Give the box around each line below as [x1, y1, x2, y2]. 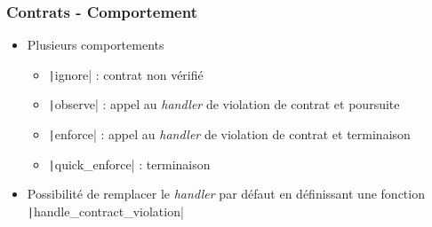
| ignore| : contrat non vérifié [48, 65, 204, 83]
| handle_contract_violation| [27, 202, 184, 221]
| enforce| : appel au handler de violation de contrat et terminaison [48, 125, 411, 144]
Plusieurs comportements [27, 35, 164, 54]
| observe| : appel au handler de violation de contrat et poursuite [48, 95, 400, 113]
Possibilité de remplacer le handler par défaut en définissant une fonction [27, 184, 425, 203]
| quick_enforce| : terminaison [48, 154, 211, 173]
